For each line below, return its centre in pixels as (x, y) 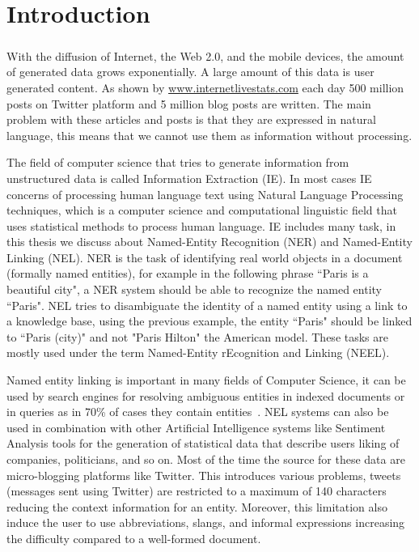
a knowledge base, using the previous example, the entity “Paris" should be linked (209, 321)
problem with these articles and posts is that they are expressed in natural (191, 119)
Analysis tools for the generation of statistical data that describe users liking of (203, 443)
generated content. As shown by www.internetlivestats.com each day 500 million (205, 87)
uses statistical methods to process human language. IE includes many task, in (201, 225)
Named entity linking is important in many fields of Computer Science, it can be (206, 380)
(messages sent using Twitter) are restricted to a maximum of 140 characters (197, 491)
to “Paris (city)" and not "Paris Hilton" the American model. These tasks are (197, 336)
